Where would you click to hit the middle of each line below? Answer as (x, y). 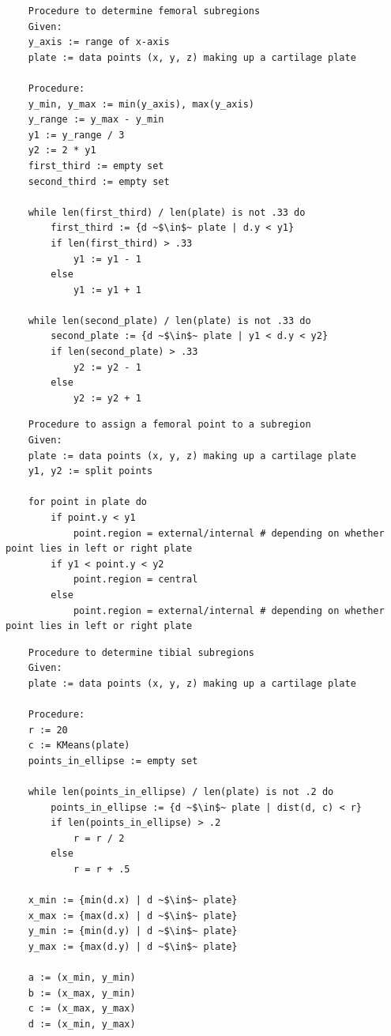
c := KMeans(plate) (79, 746)
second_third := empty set (99, 181)
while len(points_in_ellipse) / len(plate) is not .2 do (181, 792)
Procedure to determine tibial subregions (141, 652)
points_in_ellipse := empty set (113, 761)
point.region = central (135, 580)
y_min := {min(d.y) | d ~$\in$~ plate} (133, 931)
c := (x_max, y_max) (82, 1009)
